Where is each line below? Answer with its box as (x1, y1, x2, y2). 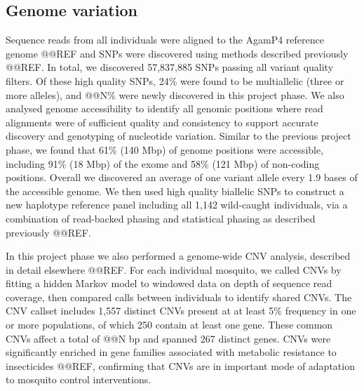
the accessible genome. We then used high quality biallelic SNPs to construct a (6, 183, 344, 198)
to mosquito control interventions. (6, 372, 151, 387)
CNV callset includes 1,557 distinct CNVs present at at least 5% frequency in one (6, 303, 356, 318)
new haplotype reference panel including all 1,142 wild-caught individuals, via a (6, 197, 348, 212)
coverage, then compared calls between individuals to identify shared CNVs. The (6, 289, 352, 304)
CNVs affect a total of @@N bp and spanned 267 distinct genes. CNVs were (6, 331, 331, 345)
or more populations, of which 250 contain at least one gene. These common (6, 317, 333, 332)
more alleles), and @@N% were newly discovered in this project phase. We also (6, 87, 344, 102)
